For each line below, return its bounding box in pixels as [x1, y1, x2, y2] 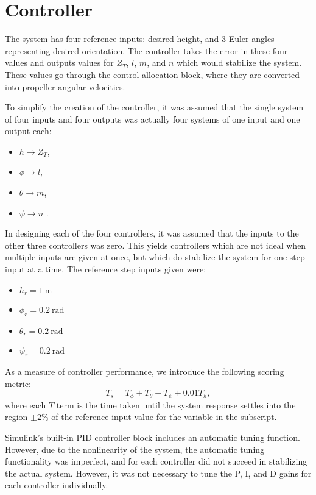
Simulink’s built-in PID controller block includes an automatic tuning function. [5, 430, 300, 443]
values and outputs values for [5, 56, 114, 69]
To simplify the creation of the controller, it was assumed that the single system [5, 101, 304, 113]
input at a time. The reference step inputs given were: [5, 263, 206, 276]
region [5, 410, 28, 423]
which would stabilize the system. [177, 56, 302, 69]
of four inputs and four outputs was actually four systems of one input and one [5, 112, 300, 125]
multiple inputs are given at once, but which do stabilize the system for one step [5, 251, 305, 263]
